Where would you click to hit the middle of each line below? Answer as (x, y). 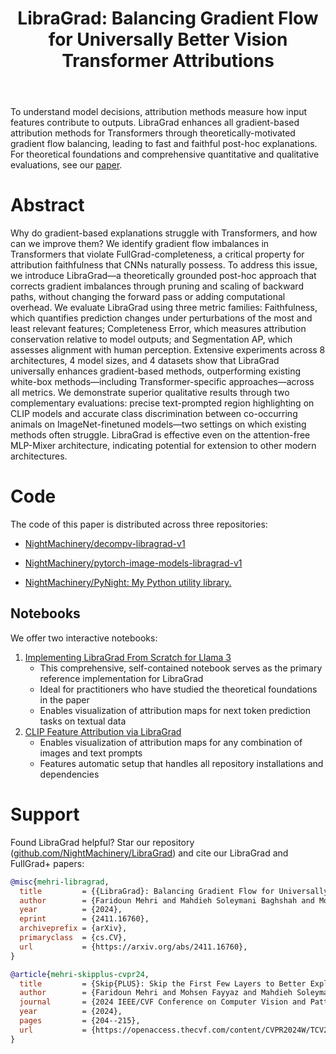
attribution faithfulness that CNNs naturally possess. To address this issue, (164, 265)
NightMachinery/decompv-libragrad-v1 (105, 544)
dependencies (69, 774)
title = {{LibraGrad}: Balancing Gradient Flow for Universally (174, 891)
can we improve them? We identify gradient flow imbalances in (140, 244)
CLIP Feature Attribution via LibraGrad (103, 731)
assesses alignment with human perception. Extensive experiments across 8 (168, 350)
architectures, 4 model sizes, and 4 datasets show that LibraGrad (145, 361)
